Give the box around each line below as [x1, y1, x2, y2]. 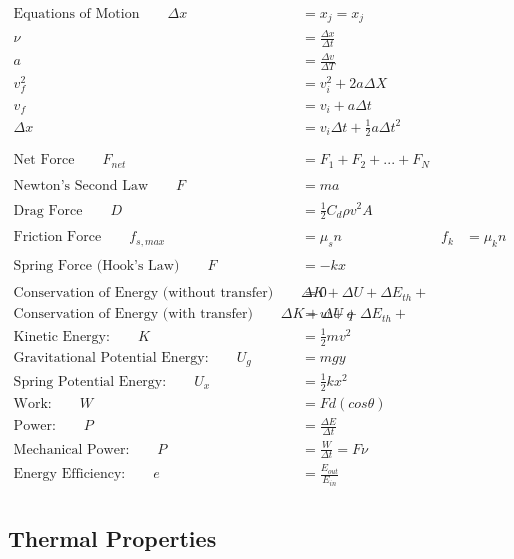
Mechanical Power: [13, 442, 130, 457]
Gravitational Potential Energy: [13, 350, 209, 365]
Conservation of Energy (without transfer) [13, 286, 274, 301]
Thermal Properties [8, 523, 217, 554]
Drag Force [13, 203, 83, 218]
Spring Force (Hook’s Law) [13, 259, 180, 274]
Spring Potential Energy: [13, 374, 167, 389]
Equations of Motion [13, 7, 140, 22]
